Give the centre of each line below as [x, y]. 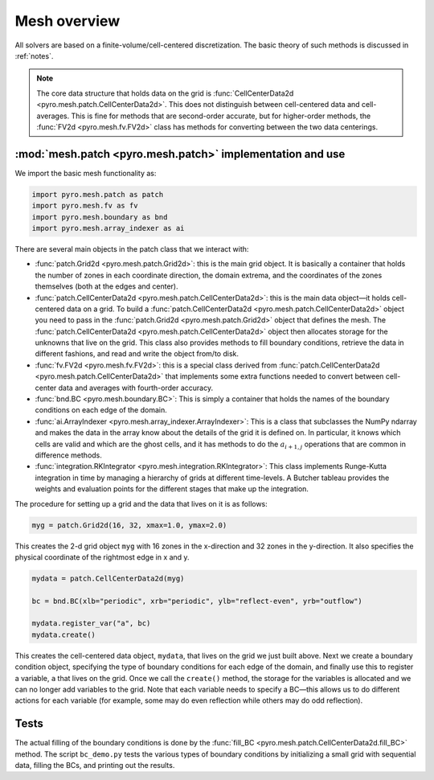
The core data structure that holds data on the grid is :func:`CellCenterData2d [165, 93]
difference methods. [68, 455]
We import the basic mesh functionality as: [86, 173]
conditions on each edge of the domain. [101, 410]
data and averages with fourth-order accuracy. [135, 388]
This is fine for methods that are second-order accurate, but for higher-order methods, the [221, 116]
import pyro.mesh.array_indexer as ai [108, 228]
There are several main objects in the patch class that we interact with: [132, 248]
